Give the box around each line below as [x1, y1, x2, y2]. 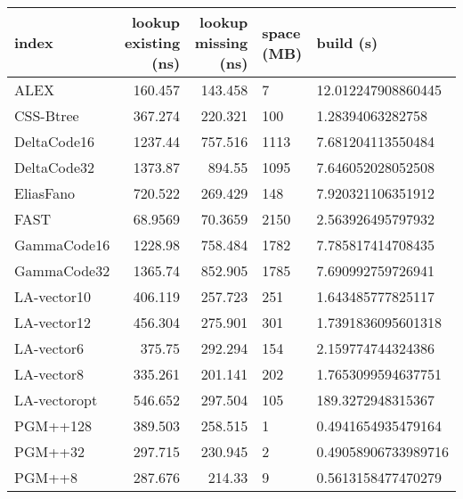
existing [124, 32, 181, 53]
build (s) [316, 32, 378, 53]
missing [194, 32, 248, 53]
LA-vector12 [14, 312, 92, 332]
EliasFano [14, 183, 76, 203]
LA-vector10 [14, 286, 92, 307]
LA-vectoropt [14, 389, 98, 410]
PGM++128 [14, 415, 93, 436]
